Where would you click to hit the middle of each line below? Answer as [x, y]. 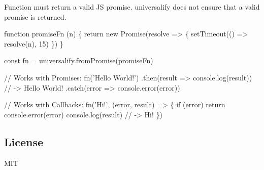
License [24, 141]
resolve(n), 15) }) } [34, 43]
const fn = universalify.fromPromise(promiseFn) [79, 60]
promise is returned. [35, 16]
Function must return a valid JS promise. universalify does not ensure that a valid [132, 7]
